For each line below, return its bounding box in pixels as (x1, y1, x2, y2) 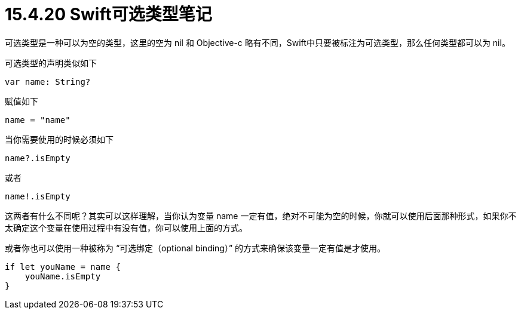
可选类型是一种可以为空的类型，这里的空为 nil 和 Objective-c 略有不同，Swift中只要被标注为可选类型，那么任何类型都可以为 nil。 (5, 37, 510, 48)
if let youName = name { (5, 261, 121, 272)
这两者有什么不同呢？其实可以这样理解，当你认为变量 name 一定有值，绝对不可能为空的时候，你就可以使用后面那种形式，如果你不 (5, 210, 517, 221)
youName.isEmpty (24, 271, 101, 281)
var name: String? (5, 76, 91, 87)
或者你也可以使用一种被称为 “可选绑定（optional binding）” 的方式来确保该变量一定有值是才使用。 (5, 242, 386, 253)
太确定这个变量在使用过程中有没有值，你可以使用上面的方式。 (5, 222, 247, 233)
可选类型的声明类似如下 (5, 57, 97, 68)
